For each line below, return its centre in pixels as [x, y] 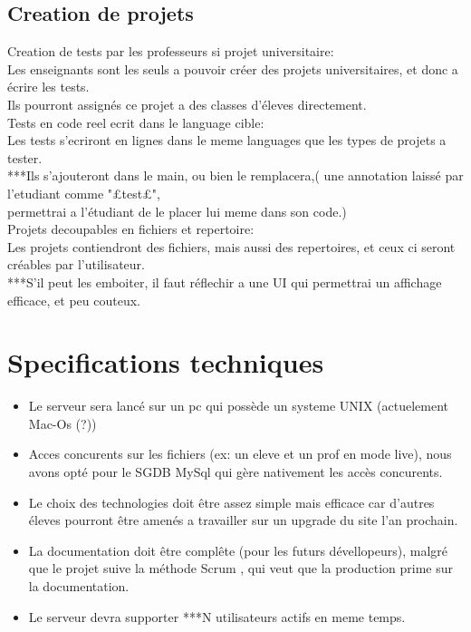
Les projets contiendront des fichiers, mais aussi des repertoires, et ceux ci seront [231, 246]
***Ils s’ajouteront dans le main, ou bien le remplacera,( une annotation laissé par [235, 175]
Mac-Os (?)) [62, 423]
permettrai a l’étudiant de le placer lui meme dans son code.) [177, 211]
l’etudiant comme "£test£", [84, 193]
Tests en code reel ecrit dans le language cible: [136, 122]
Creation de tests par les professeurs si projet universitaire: [171, 51]
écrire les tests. [48, 87]
